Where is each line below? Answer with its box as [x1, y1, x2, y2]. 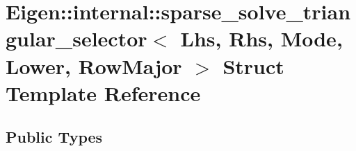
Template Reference [6, 78, 201, 107]
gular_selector [6, 24, 147, 53]
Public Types [6, 126, 103, 148]
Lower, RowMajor [6, 51, 182, 80]
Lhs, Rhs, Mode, [180, 24, 343, 53]
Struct [222, 51, 284, 80]
